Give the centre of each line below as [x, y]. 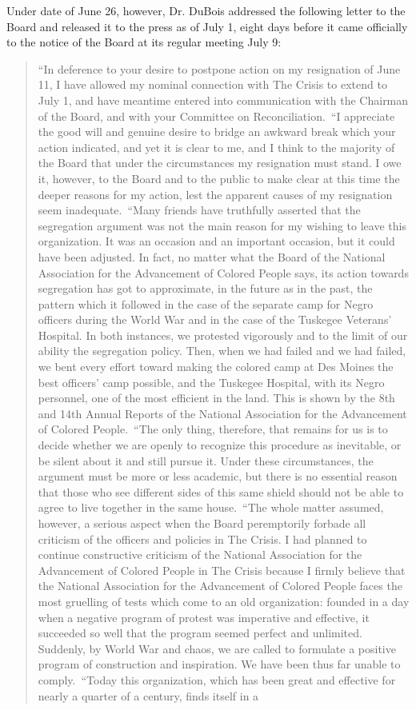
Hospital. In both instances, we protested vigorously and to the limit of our [223, 335]
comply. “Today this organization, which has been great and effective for [217, 679]
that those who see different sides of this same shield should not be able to [221, 491]
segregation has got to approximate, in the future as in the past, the [205, 288]
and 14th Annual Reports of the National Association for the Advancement [222, 413]
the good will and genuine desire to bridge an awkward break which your [217, 132]
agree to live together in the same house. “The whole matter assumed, [211, 507]
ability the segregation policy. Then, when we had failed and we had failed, [222, 351]
